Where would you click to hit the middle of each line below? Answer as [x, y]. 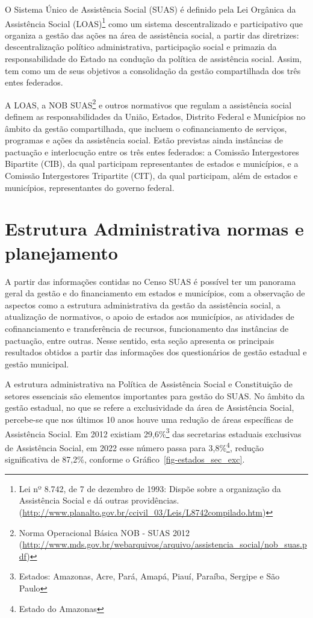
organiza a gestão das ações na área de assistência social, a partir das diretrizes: [152, 35]
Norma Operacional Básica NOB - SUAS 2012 [104, 532]
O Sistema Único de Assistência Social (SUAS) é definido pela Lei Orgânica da [150, 9]
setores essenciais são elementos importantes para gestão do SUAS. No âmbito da [155, 395]
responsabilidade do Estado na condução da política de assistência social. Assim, [153, 59]
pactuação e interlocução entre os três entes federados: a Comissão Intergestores [152, 151]
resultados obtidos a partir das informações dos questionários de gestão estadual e [156, 352]
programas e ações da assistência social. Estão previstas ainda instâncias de [144, 140]
